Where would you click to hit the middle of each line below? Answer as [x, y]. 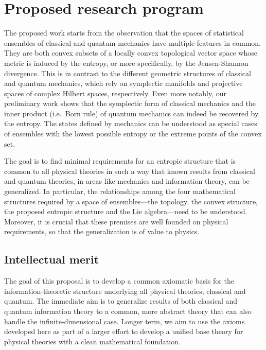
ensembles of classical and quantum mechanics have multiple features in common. [132, 42]
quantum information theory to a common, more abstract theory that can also [128, 311]
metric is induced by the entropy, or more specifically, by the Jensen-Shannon [126, 63]
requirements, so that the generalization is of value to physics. [102, 231]
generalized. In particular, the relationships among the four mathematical [120, 191]
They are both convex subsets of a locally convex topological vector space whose [131, 53]
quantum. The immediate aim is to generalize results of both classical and [121, 301]
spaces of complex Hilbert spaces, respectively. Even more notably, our [115, 93]
